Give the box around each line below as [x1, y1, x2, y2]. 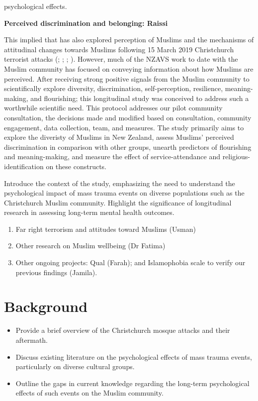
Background [4, 296, 88, 316]
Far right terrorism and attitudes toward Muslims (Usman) [15, 223, 196, 234]
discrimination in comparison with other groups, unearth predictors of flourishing [4, 141, 252, 152]
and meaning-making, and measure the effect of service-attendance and [4, 151, 220, 162]
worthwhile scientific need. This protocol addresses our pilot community [4, 102, 223, 113]
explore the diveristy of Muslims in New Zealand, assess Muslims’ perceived [4, 132, 234, 142]
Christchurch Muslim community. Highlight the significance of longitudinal [4, 197, 232, 207]
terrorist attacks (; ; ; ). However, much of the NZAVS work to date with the [4, 54, 238, 64]
